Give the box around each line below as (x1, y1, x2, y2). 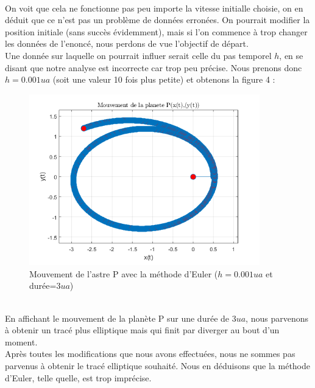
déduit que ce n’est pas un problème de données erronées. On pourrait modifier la (5, 13, 310, 26)
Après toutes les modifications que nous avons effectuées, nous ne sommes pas (5, 347, 296, 360)
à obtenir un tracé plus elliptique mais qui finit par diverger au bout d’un (5, 324, 280, 336)
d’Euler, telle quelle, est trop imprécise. (5, 371, 152, 384)
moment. (5, 335, 38, 348)
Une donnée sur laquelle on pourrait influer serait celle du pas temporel (5, 49, 272, 61)
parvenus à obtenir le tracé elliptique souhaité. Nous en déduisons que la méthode (5, 359, 311, 372)
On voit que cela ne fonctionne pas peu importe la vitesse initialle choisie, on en (5, 1, 303, 14)
